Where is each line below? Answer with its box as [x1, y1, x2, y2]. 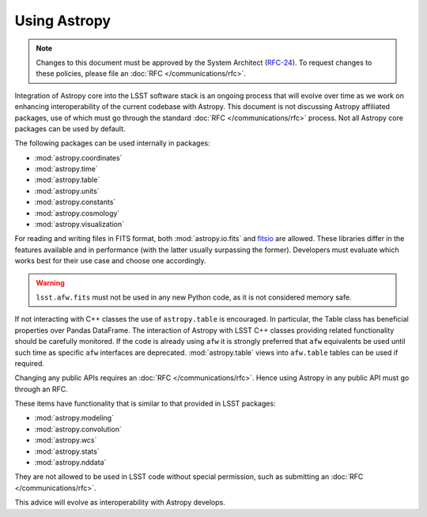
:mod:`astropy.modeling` [34, 413, 115, 423]
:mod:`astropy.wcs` [34, 436, 97, 445]
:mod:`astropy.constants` [34, 198, 116, 207]
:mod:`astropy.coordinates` [34, 153, 123, 162]
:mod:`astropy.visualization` [34, 220, 124, 229]
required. [14, 358, 45, 368]
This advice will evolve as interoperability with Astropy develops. [14, 498, 225, 508]
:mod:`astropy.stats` [34, 447, 100, 456]
